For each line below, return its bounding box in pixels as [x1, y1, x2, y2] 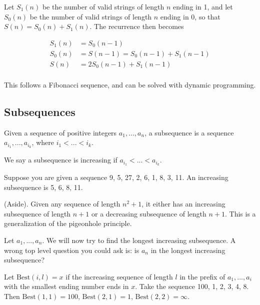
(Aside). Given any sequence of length [4, 198, 120, 209]
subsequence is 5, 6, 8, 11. [4, 181, 83, 192]
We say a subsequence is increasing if [4, 154, 117, 165]
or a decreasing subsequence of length [91, 208, 206, 218]
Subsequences [4, 103, 75, 119]
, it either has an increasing [141, 198, 225, 209]
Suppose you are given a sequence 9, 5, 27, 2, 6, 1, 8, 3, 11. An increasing [4, 172, 228, 182]
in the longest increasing [150, 244, 225, 255]
